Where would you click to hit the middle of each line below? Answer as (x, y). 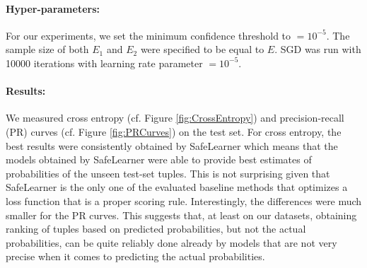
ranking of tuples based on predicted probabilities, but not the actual (156, 229)
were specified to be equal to (202, 49)
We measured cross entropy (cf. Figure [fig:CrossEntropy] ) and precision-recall (175, 118)
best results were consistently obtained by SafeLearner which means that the (172, 145)
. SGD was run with (318, 49)
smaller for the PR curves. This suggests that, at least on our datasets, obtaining (181, 215)
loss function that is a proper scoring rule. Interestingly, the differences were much (184, 200)
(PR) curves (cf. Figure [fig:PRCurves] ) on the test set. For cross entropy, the (174, 131)
